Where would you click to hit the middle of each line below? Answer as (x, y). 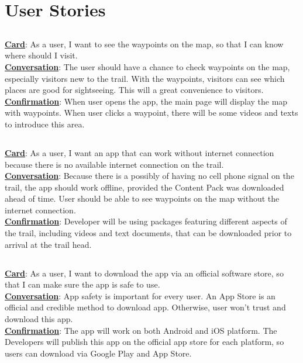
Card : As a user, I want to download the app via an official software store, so (144, 273)
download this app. (39, 319)
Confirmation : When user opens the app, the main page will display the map (146, 101)
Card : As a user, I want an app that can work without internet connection (140, 152)
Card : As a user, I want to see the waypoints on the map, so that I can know (144, 44)
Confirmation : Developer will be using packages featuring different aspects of (146, 221)
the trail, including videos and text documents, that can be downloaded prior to (148, 233)
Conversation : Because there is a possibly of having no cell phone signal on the (149, 176)
